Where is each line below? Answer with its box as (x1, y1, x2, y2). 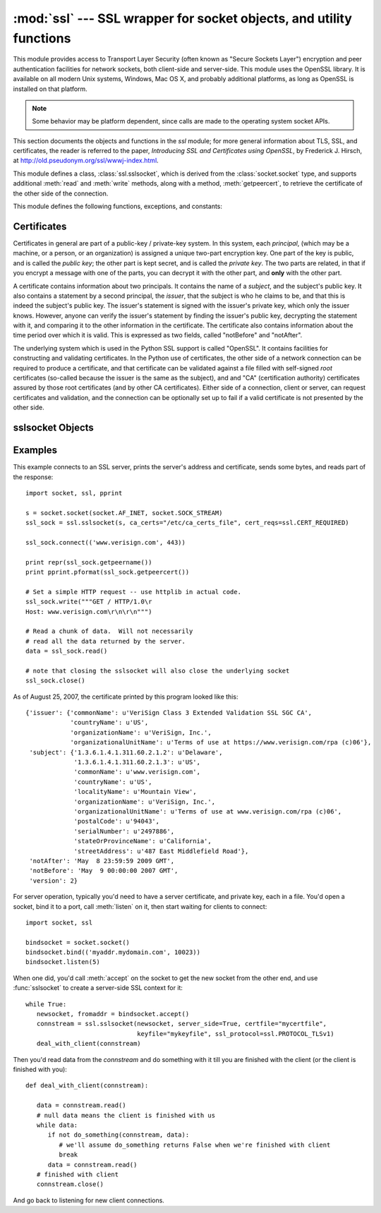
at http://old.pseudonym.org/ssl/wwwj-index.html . (13, 156, 159, 165)
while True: (25, 1000, 67, 1008)
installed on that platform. (13, 85, 87, 93)
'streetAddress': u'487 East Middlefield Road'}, (73, 847, 249, 855)
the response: (13, 473, 54, 481)
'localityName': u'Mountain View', (73, 787, 197, 796)
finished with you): (13, 1065, 67, 1073)
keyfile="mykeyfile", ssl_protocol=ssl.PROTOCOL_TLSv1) (136, 1030, 334, 1037)
